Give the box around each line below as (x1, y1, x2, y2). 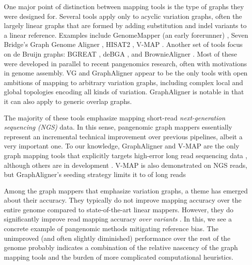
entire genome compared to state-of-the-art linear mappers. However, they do (4, 204, 234, 214)
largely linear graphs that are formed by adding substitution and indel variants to (4, 20, 247, 30)
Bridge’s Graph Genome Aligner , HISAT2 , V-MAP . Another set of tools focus (4, 39, 243, 49)
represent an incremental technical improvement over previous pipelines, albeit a (4, 131, 243, 141)
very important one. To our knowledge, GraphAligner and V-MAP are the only (4, 141, 239, 151)
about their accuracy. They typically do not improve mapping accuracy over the (4, 195, 242, 205)
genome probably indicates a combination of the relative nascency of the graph (4, 242, 238, 252)
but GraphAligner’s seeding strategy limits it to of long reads (4, 169, 186, 179)
